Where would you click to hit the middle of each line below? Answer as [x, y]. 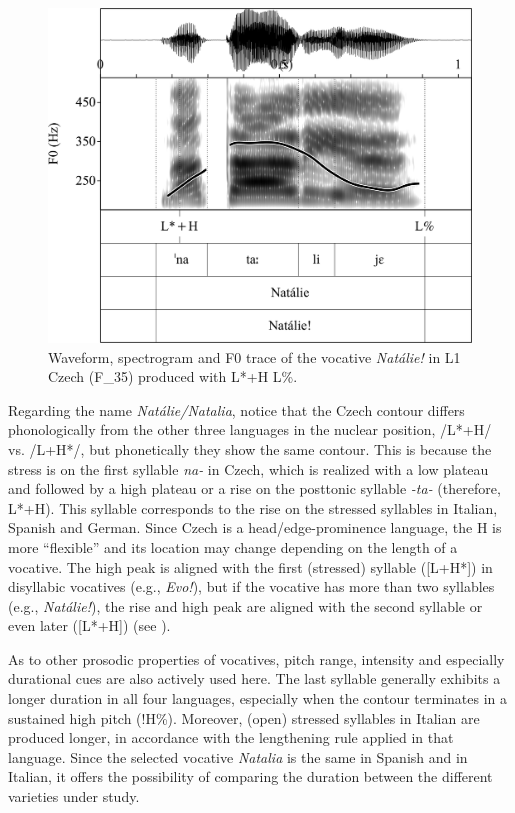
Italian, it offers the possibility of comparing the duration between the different [250, 776]
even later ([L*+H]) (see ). [89, 625]
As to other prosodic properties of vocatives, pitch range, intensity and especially [256, 658]
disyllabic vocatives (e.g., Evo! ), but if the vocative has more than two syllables [251, 586]
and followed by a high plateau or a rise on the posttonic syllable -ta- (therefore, [254, 488]
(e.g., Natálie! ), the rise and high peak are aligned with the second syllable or [245, 605]
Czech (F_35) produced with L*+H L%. [173, 376]
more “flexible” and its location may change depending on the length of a [233, 546]
